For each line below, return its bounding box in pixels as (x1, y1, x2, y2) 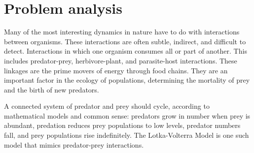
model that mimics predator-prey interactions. (4, 139, 144, 150)
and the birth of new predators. (4, 84, 99, 94)
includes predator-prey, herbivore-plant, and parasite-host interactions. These (4, 55, 237, 65)
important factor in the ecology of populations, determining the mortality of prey (4, 75, 250, 85)
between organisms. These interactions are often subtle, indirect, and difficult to (4, 36, 246, 46)
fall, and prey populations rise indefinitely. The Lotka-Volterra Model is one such (4, 130, 249, 140)
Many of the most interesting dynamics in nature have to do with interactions (4, 27, 240, 37)
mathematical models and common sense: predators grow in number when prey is (4, 110, 251, 121)
